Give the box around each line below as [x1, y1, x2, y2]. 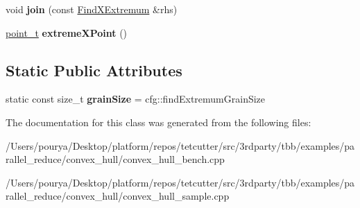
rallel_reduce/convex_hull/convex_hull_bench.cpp [6, 152, 225, 166]
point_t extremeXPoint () [6, 25, 128, 40]
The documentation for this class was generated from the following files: [6, 114, 311, 129]
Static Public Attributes [6, 59, 182, 80]
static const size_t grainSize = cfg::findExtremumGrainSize [6, 92, 266, 106]
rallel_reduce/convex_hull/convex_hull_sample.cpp [6, 189, 230, 203]
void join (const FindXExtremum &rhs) [6, 2, 178, 16]
